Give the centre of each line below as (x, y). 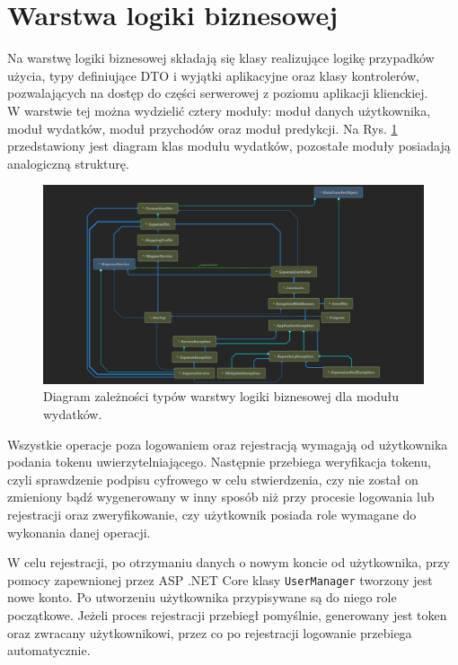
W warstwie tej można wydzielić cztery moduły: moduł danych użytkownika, (219, 110)
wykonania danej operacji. (79, 532)
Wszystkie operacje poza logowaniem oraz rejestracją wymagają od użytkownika (228, 444)
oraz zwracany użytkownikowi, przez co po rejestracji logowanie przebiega (210, 632)
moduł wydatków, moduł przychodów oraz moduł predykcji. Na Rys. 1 (203, 128)
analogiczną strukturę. (68, 163)
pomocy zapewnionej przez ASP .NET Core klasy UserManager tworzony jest (220, 579)
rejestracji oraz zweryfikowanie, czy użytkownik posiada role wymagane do (212, 514)
